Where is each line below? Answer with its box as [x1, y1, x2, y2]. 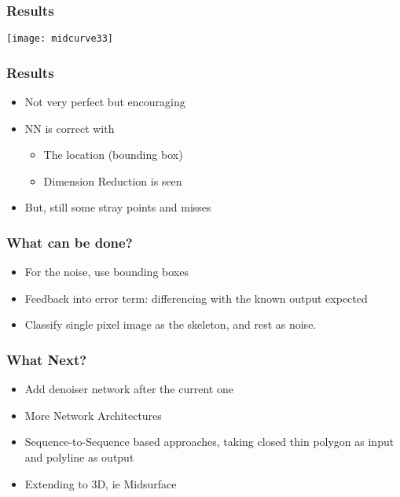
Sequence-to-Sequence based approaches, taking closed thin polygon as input [24, 433, 394, 450]
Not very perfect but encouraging [24, 94, 185, 110]
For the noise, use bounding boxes [24, 263, 189, 280]
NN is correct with [24, 120, 115, 136]
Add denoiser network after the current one [24, 381, 233, 397]
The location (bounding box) [43, 146, 183, 163]
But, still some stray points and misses [24, 199, 211, 215]
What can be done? [6, 232, 133, 252]
